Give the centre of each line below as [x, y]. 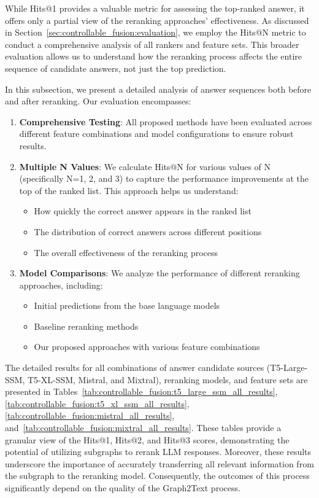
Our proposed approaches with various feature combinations [147, 347]
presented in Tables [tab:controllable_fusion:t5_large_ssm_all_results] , [141, 391]
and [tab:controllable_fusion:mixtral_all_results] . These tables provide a [143, 428]
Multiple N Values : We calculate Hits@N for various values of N [145, 166]
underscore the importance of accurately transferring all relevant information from [159, 463]
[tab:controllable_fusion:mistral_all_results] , [90, 415]
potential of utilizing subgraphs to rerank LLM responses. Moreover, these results [158, 452]
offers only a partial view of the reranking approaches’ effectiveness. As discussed [157, 20]
